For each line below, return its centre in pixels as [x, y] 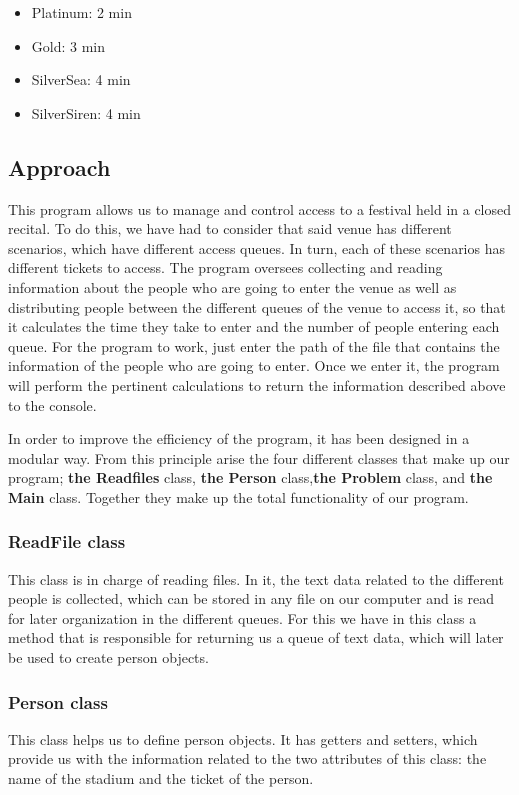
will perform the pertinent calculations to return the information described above [257, 384]
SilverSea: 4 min [81, 79]
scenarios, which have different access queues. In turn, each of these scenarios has [256, 247]
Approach [59, 166]
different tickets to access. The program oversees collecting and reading [225, 267]
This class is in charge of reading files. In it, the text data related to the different [256, 578]
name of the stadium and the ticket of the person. [161, 778]
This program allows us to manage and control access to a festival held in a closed [260, 208]
